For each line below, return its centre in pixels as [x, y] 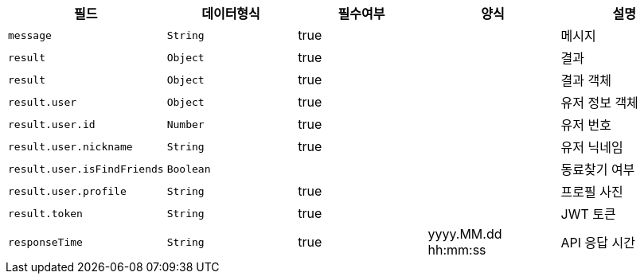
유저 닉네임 [592, 147]
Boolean [189, 169]
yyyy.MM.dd [465, 234]
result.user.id [52, 124]
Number [185, 124]
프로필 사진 [592, 192]
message [30, 35]
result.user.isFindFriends [86, 169]
